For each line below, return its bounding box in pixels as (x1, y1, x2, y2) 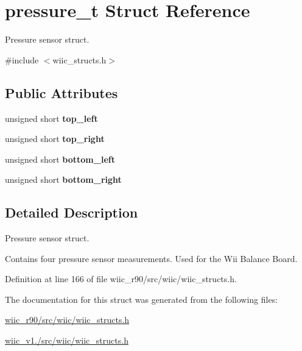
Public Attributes (5, 83, 118, 102)
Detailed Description (5, 203, 138, 222)
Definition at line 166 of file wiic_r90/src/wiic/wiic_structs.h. (5, 272, 237, 285)
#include (5, 53, 39, 66)
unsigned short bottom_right (5, 173, 122, 186)
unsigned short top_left (5, 112, 98, 124)
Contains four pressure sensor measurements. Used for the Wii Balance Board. (5, 252, 298, 264)
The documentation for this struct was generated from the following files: (5, 292, 278, 305)
